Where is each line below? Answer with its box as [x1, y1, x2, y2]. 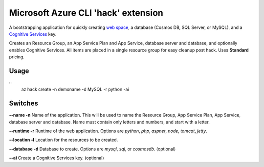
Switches [9, 99, 39, 108]
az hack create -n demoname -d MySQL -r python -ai [21, 86, 129, 93]
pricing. [9, 54, 24, 60]
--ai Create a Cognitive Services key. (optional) [9, 155, 105, 161]
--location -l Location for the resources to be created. [9, 137, 118, 143]
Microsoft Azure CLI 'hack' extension [9, 7, 163, 18]
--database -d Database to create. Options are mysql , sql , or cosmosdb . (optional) [9, 146, 176, 152]
